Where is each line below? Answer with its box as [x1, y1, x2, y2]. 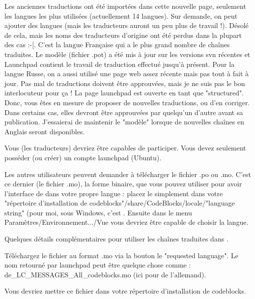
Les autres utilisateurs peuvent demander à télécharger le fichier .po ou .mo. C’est [4, 169, 252, 179]
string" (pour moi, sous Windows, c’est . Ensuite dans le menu [4, 207, 192, 217]
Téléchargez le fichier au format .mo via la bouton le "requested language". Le [4, 250, 238, 260]
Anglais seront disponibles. [4, 126, 85, 136]
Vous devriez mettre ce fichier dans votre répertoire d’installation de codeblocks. [4, 286, 246, 296]
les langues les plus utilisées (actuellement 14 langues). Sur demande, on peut [4, 10, 238, 21]
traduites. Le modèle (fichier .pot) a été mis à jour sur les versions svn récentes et [4, 49, 251, 59]
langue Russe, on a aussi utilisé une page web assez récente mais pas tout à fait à [4, 68, 249, 79]
